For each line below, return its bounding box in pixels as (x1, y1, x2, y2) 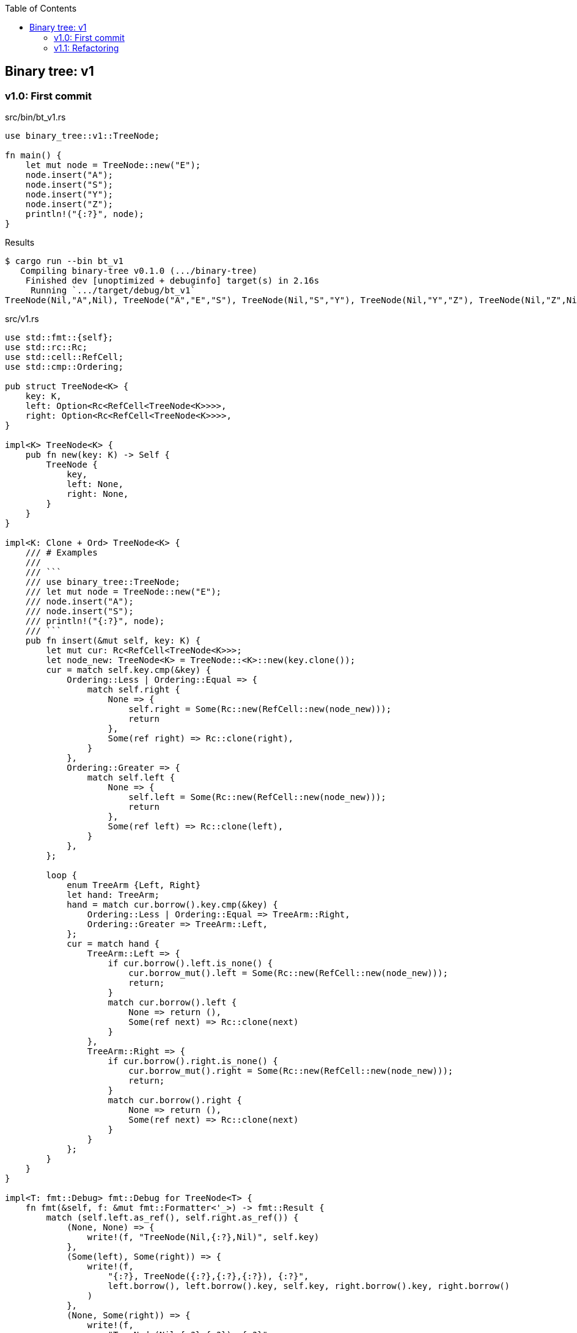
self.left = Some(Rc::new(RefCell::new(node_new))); (128, 792, 386, 802)
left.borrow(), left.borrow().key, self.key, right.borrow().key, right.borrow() (108, 1281, 510, 1291)
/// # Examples (25, 548, 98, 558)
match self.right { (87, 685, 180, 695)
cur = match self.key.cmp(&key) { (46, 665, 211, 675)
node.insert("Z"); (25, 199, 114, 210)
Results (5, 237, 35, 248)
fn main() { (5, 150, 62, 161)
